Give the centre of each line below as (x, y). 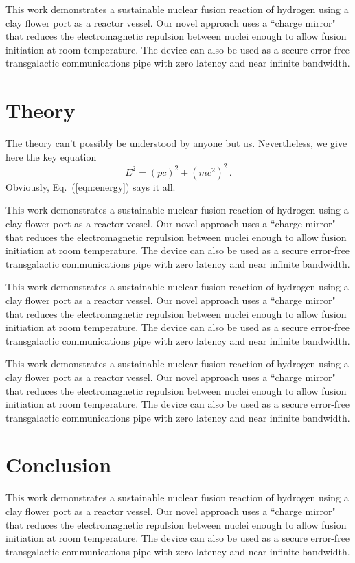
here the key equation (51, 156)
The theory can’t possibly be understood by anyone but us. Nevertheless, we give (176, 143)
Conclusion (59, 464)
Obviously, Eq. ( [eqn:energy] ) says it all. (91, 186)
